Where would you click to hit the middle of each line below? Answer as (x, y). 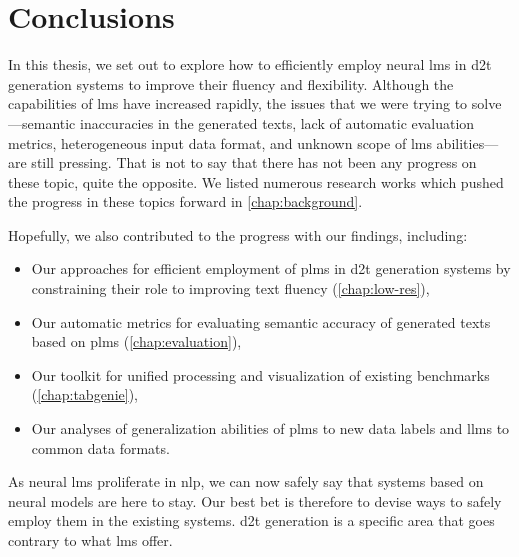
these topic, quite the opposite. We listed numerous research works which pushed (256, 181)
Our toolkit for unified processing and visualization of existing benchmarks (260, 374)
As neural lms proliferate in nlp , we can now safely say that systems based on (246, 481)
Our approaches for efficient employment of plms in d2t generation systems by (271, 268)
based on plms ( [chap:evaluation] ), (136, 341)
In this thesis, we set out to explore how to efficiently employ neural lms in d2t (250, 64)
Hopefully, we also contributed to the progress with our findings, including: (238, 234)
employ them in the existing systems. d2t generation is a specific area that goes (251, 520)
